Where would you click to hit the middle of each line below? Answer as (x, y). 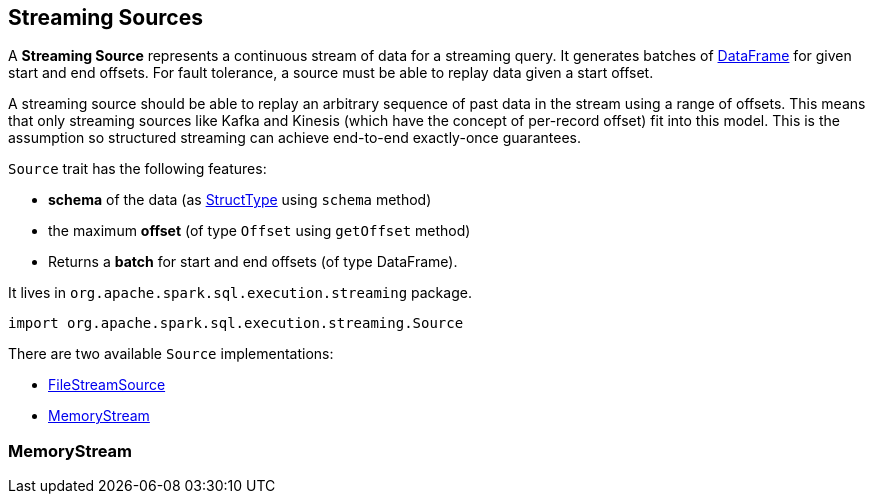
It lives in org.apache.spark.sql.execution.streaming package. (240, 293)
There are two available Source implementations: (171, 354)
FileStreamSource (107, 385)
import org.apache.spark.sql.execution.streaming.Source (236, 323)
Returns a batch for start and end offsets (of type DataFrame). (253, 262)
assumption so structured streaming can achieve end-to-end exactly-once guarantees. (294, 138)
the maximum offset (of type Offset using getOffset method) (259, 231)
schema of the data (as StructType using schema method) (240, 200)
